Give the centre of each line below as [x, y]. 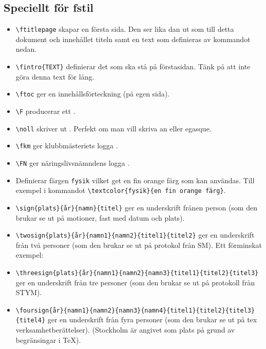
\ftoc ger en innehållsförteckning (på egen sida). [93, 94]
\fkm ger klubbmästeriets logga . [67, 146]
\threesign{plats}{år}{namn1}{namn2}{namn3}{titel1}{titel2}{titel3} [137, 273]
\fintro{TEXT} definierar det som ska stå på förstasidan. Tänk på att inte [133, 66]
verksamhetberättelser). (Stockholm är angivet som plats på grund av [125, 330]
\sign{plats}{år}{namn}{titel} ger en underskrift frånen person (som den [136, 207]
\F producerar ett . [45, 111]
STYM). [29, 292]
